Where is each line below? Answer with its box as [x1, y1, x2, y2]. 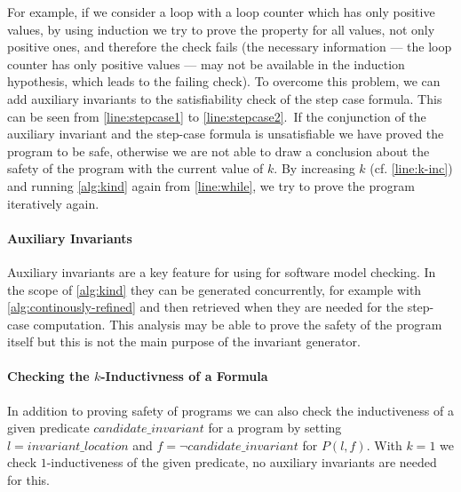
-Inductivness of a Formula [100, 367, 268, 385]
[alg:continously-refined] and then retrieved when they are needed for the [7, 298, 403, 316]
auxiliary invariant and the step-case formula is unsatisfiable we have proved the [7, 124, 444, 143]
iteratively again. [7, 194, 99, 212]
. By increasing [274, 159, 355, 178]
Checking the [7, 367, 90, 385]
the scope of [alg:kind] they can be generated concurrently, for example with [7, 280, 422, 298]
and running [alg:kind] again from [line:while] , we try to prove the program [7, 176, 415, 194]
